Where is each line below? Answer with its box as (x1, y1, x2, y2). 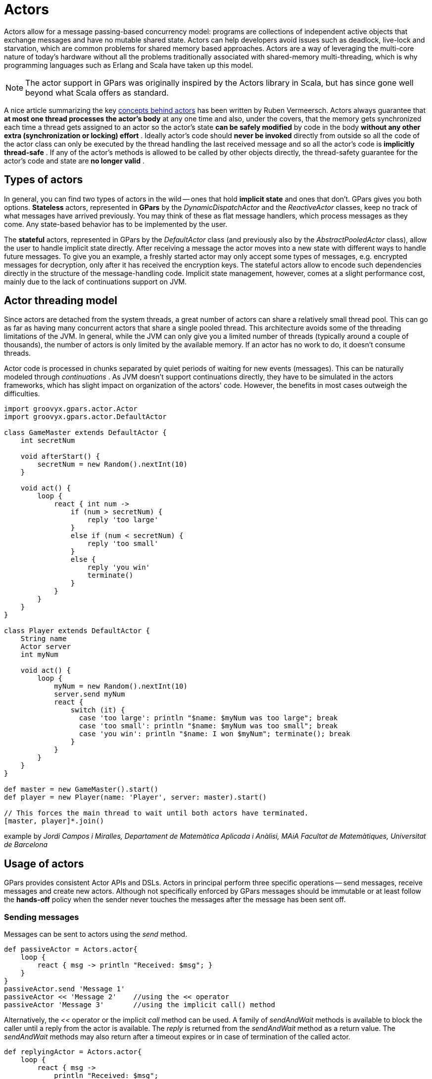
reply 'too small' (87, 539, 158, 548)
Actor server (20, 643, 71, 651)
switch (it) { (70, 706, 125, 714)
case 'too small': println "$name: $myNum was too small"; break (79, 722, 338, 730)
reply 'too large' (87, 516, 158, 524)
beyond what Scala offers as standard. (25, 87, 169, 98)
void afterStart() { (20, 452, 100, 461)
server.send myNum (54, 690, 125, 699)
